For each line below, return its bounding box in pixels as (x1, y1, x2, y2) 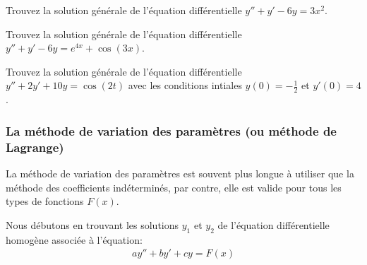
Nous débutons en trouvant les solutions (6, 217, 179, 232)
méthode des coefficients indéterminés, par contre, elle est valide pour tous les (6, 179, 342, 194)
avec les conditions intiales (128, 78, 242, 93)
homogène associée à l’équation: (6, 232, 143, 247)
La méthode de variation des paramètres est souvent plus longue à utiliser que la (6, 165, 354, 180)
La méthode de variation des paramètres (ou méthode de (6, 122, 337, 139)
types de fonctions (6, 194, 84, 208)
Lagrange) (6, 138, 64, 155)
